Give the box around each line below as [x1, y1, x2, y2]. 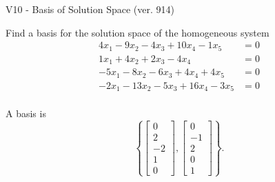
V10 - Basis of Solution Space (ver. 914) [6, 2, 174, 16]
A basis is [6, 106, 46, 121]
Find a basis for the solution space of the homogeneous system [6, 25, 269, 39]
